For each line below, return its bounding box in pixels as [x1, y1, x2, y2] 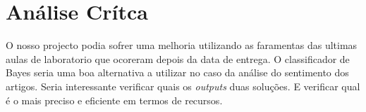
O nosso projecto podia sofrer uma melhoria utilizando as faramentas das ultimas [6, 38, 358, 52]
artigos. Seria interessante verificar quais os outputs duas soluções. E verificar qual [6, 78, 360, 93]
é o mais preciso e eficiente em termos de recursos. [6, 92, 223, 107]
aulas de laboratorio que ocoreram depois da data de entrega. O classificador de [6, 51, 350, 66]
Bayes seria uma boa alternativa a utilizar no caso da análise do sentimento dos [6, 65, 349, 80]
